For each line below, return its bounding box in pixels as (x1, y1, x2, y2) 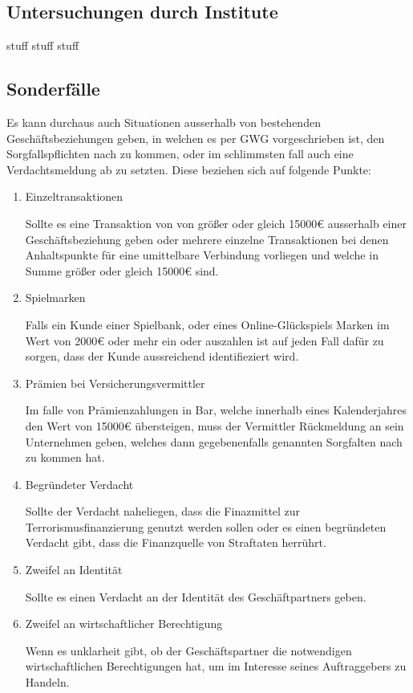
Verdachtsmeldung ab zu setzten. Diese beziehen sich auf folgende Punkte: (6, 161, 371, 177)
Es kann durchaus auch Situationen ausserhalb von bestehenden (6, 114, 321, 130)
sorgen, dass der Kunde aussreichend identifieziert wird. (25, 348, 299, 365)
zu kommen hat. (25, 449, 105, 466)
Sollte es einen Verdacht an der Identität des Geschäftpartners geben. (25, 588, 366, 605)
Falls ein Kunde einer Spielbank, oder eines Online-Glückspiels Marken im (25, 316, 390, 332)
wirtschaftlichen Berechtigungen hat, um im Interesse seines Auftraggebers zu (25, 658, 407, 675)
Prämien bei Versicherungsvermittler (25, 374, 205, 391)
